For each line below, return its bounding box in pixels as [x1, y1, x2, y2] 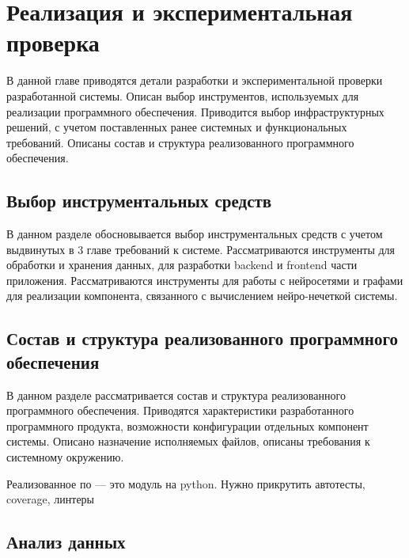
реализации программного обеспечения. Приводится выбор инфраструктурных [6, 103, 384, 120]
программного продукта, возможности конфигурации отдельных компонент [6, 417, 369, 434]
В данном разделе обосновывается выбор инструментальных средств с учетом [6, 226, 383, 242]
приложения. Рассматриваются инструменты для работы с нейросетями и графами [6, 271, 403, 288]
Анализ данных [6, 530, 126, 554]
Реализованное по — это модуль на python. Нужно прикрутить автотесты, [6, 475, 365, 492]
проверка [6, 26, 100, 59]
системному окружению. [6, 449, 124, 465]
